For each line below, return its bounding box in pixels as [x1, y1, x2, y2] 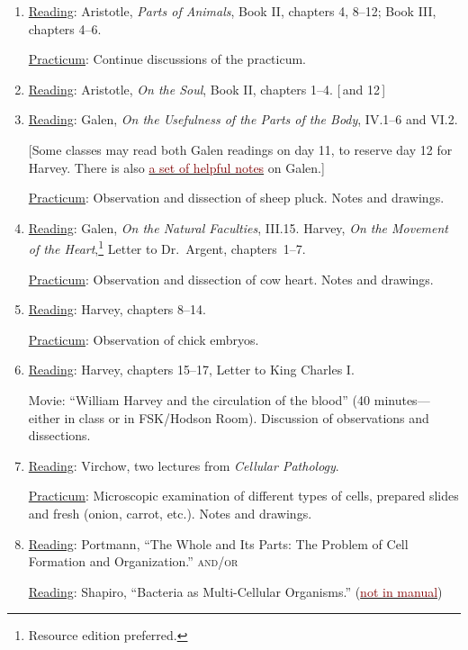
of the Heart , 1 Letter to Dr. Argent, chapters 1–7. [28, 237, 306, 257]
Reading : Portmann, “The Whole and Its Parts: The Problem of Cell [28, 534, 409, 553]
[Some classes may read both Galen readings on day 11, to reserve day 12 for [28, 140, 453, 158]
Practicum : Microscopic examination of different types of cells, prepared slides [28, 486, 459, 505]
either [28, 408, 60, 427]
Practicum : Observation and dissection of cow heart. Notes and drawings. [28, 269, 434, 288]
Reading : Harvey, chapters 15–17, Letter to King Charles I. [28, 360, 355, 379]
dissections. [28, 426, 91, 445]
